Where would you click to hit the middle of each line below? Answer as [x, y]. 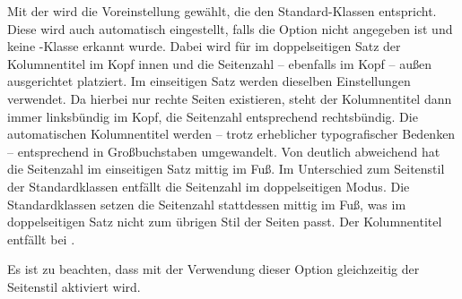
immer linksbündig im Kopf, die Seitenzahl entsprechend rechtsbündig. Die [213, 116]
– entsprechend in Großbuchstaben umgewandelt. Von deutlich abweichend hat [224, 151]
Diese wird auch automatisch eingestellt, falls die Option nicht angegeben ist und [230, 28]
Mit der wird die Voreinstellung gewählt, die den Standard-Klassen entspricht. [222, 11]
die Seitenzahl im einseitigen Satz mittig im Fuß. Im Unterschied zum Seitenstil [226, 169]
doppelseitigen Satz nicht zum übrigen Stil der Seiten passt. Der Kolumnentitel [225, 222]
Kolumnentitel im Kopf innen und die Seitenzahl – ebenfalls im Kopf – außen [220, 63]
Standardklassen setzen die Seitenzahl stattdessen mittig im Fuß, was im [207, 204]
